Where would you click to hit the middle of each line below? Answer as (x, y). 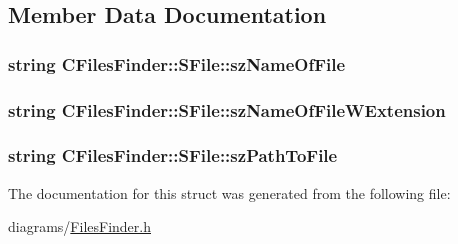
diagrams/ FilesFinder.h (79, 226)
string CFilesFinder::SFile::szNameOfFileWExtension (227, 109)
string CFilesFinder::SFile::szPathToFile (173, 155)
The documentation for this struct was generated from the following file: (229, 192)
